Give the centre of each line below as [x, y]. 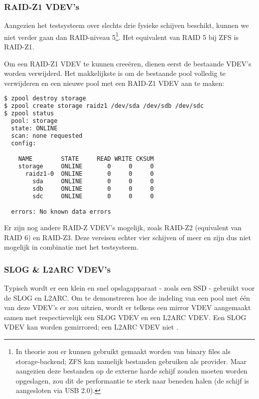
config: [24, 143]
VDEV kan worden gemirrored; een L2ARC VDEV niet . [91, 327]
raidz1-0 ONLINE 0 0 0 [89, 174]
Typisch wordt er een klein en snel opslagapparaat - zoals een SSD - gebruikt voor [129, 288]
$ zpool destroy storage [45, 99]
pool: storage [34, 121]
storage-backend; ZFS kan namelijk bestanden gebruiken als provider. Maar [131, 361]
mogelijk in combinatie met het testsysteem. [71, 247]
